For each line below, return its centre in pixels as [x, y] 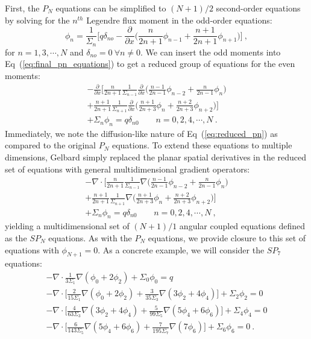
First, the [22, 8]
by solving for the [37, 20]
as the [16, 238]
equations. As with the [90, 238]
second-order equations [258, 8]
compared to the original [50, 145]
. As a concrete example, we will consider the [181, 249]
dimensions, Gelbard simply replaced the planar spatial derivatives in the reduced [156, 157]
